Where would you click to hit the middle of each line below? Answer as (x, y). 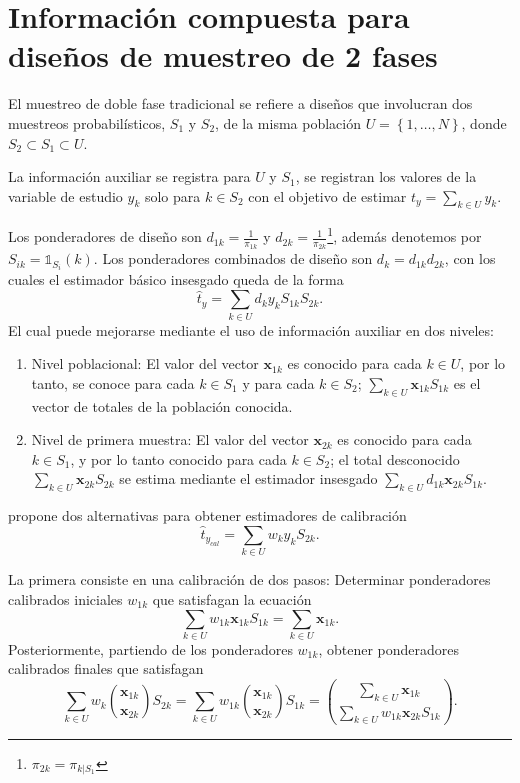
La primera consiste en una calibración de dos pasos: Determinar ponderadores (249, 579)
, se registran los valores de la (386, 176)
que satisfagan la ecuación (232, 598)
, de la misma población (288, 122)
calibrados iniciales (65, 598)
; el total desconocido (395, 458)
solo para (172, 195)
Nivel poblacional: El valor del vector (145, 363)
